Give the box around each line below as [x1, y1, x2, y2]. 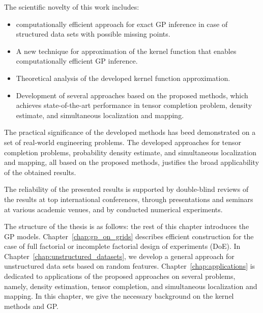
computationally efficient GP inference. [16, 55, 138, 66]
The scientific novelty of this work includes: [4, 2, 139, 12]
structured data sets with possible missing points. [16, 29, 170, 39]
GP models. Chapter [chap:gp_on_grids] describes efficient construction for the [4, 231, 254, 241]
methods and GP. [4, 300, 59, 311]
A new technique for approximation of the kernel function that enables [16, 45, 237, 56]
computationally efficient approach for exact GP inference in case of [16, 18, 228, 29]
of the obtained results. [4, 166, 76, 177]
